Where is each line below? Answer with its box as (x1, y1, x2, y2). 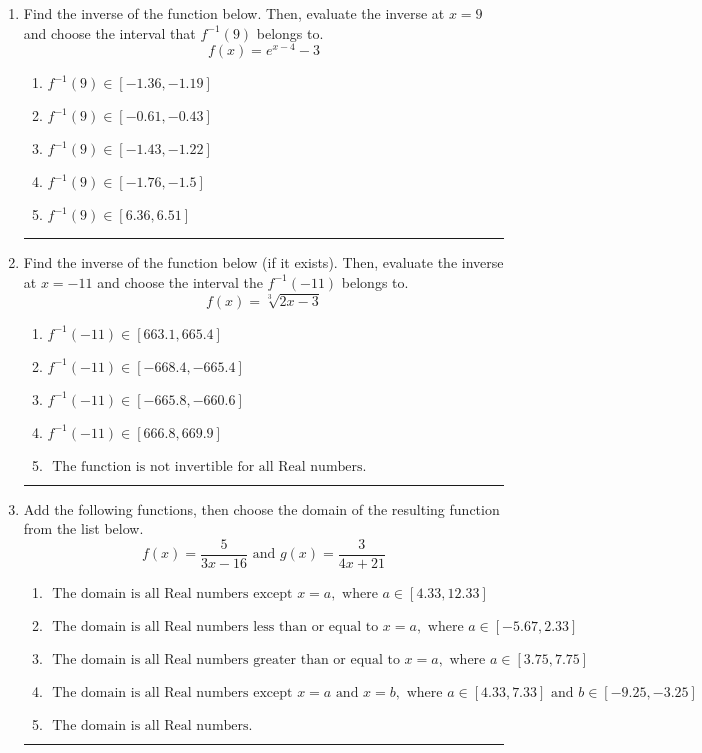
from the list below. (23, 518, 144, 539)
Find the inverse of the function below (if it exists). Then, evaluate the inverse (23, 252, 504, 273)
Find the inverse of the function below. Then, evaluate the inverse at (23, 3, 445, 23)
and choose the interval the (97, 271, 263, 292)
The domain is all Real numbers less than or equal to (52, 619, 379, 634)
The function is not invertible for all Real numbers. (52, 459, 367, 474)
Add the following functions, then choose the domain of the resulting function (23, 498, 500, 519)
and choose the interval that (23, 22, 196, 43)
